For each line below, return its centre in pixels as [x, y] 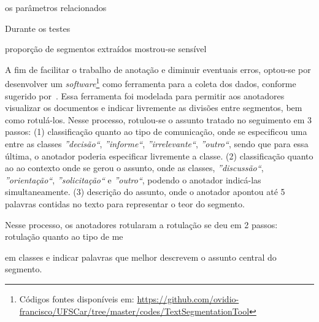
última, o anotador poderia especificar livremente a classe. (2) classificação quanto [159, 155]
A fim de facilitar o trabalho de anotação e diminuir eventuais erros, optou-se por [158, 69]
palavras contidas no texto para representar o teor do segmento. [125, 203]
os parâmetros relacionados [56, 7]
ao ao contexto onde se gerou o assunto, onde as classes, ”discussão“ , [134, 168]
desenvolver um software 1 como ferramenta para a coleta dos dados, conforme [151, 83]
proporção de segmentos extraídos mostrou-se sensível [106, 49]
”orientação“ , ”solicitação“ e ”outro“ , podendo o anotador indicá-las [133, 179]
